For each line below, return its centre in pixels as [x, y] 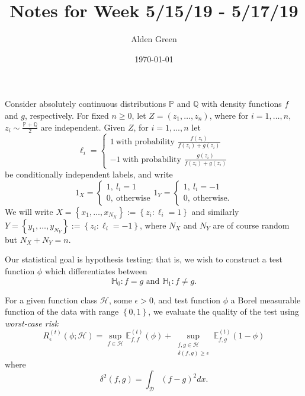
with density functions [241, 104]
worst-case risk [32, 323]
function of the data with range [62, 311]
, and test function [187, 300]
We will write [29, 211]
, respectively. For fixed [67, 115]
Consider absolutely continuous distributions [86, 104]
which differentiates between [96, 270]
